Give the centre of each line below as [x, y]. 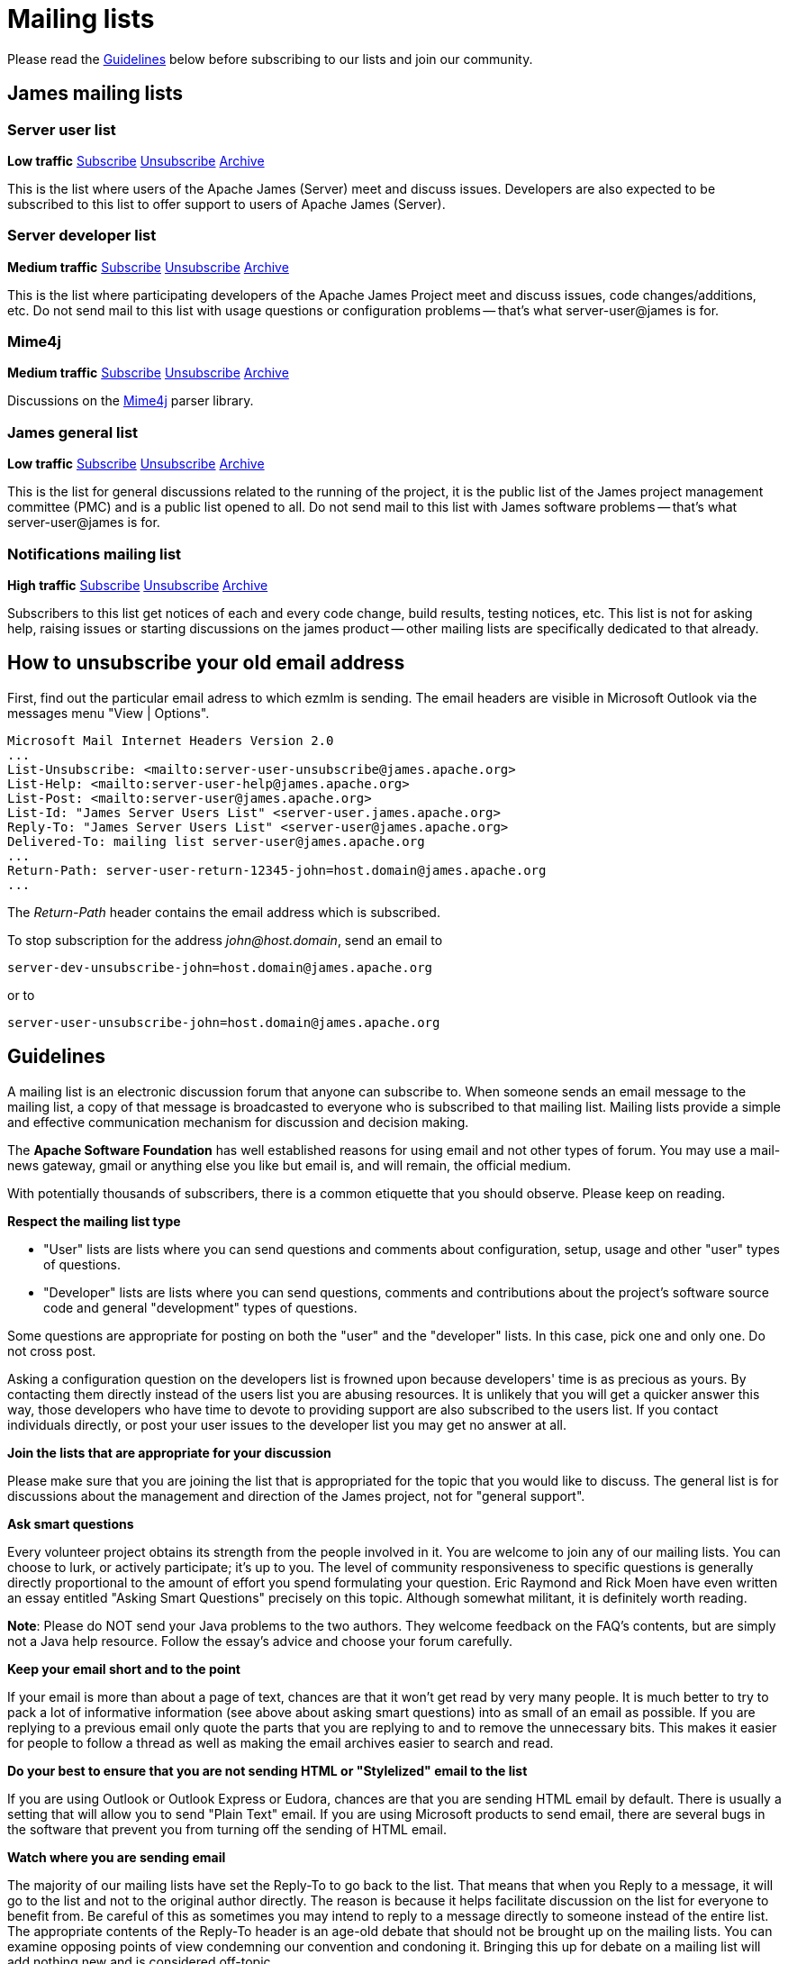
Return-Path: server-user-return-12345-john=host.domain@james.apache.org [277, 870]
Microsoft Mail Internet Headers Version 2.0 [171, 740]
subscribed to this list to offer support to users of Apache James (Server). [226, 204]
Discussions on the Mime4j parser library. [131, 401]
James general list [73, 432]
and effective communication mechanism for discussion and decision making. [238, 1122]
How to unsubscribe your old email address [206, 663]
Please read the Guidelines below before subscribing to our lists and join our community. [270, 59]
